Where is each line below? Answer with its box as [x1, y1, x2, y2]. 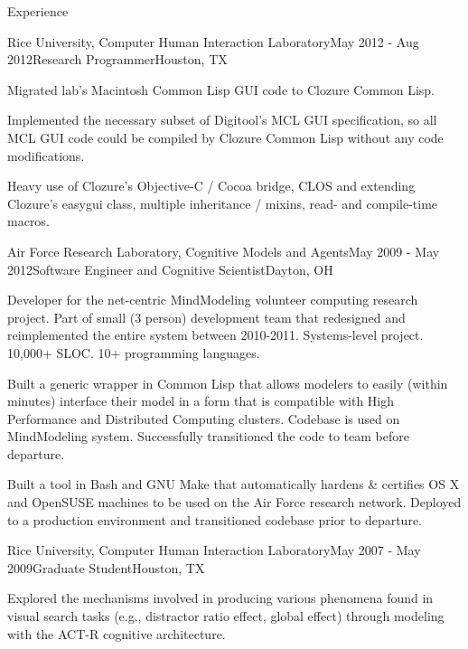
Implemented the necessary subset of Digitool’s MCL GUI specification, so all [7, 110, 437, 129]
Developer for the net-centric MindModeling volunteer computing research [7, 290, 418, 309]
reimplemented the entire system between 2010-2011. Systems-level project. [7, 325, 424, 344]
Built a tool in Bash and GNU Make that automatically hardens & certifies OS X [7, 475, 460, 494]
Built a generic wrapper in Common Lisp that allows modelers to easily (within [7, 373, 448, 392]
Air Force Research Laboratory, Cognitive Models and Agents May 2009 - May [7, 241, 440, 260]
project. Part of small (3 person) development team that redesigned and [7, 307, 406, 326]
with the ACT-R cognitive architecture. [7, 624, 226, 643]
